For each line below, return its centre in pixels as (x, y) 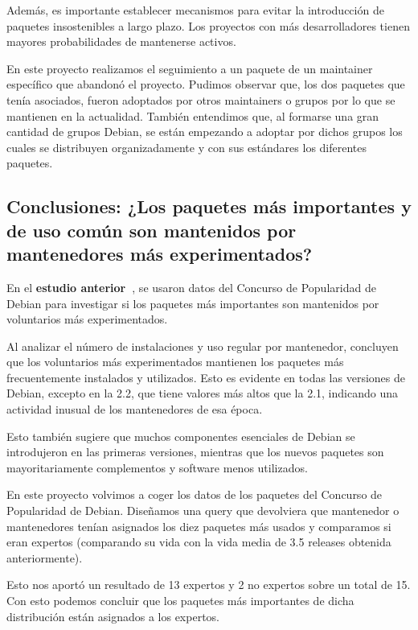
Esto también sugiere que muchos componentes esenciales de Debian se (181, 436)
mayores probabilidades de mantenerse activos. (121, 41)
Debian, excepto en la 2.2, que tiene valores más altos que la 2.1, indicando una (202, 393)
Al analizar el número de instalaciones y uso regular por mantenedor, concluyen (203, 346)
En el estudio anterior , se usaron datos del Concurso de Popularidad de (191, 287)
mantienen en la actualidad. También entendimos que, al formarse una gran (193, 115)
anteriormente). (45, 557)
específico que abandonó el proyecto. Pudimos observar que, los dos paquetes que (206, 84)
